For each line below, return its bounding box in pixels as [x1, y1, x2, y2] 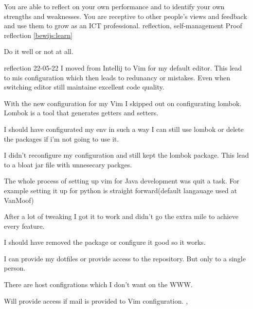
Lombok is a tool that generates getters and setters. [4, 108, 159, 118]
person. [4, 263, 26, 273]
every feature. [4, 220, 45, 231]
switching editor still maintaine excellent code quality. [4, 82, 164, 92]
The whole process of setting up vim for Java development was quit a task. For [4, 176, 239, 186]
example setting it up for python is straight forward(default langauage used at [4, 185, 237, 195]
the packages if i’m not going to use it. [4, 133, 119, 144]
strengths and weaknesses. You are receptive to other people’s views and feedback [4, 11, 247, 21]
